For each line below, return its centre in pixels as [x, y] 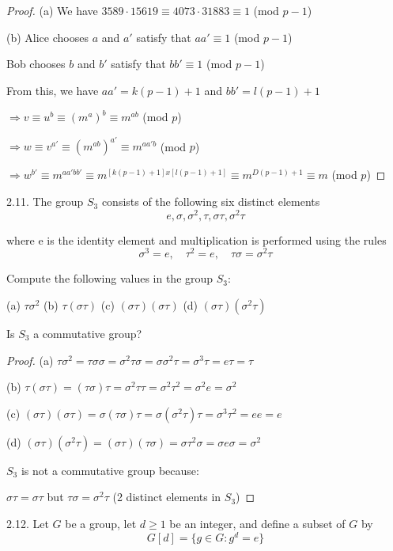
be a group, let [101, 523]
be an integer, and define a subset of [257, 523]
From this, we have [53, 90]
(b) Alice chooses [47, 37]
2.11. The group [45, 201]
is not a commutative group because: [110, 470]
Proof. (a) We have [52, 10]
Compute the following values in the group [110, 278]
